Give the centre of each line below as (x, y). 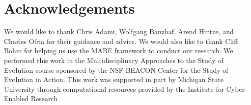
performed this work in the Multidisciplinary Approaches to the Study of (114, 60)
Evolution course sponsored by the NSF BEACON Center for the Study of (116, 70)
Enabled (16, 98)
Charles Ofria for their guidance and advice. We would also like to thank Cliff (121, 41)
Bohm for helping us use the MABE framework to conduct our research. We (119, 51)
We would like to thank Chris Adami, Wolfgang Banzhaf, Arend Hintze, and (119, 31)
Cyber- (237, 89)
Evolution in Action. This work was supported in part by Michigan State (114, 79)
